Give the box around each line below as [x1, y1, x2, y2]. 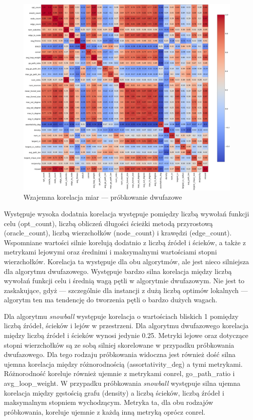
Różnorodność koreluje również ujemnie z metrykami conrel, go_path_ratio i [4, 368, 235, 378]
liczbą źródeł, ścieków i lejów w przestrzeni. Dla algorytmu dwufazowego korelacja [4, 320, 249, 331]
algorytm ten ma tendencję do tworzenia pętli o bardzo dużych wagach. [4, 294, 217, 305]
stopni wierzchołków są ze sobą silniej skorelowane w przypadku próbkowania [4, 339, 234, 350]
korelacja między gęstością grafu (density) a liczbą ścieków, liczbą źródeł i [4, 387, 224, 398]
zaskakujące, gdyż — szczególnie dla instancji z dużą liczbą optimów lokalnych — [4, 285, 248, 295]
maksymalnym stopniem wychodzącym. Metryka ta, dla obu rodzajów [4, 397, 214, 407]
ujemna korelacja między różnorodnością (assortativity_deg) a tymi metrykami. [4, 358, 243, 369]
